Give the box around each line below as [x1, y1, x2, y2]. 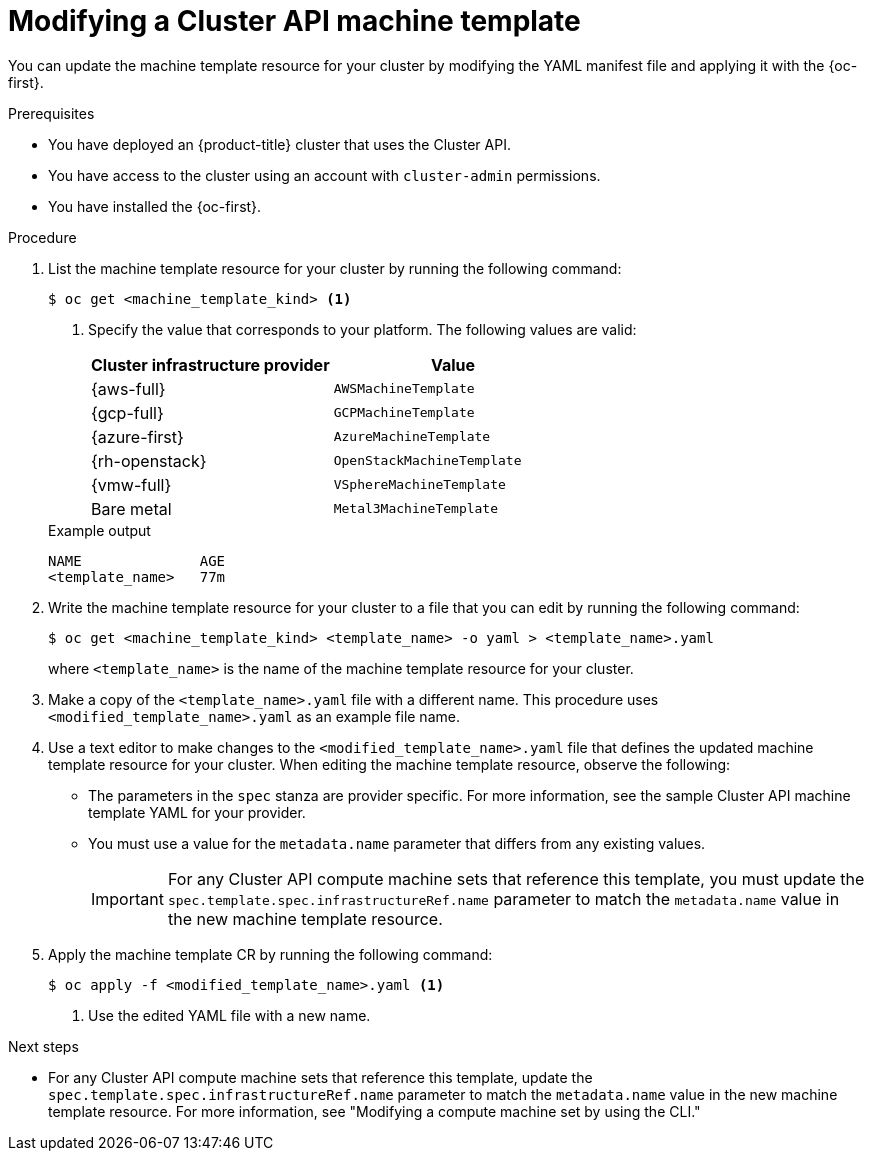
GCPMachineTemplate [333, 405, 475, 421]
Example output [48, 521, 151, 539]
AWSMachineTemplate [333, 381, 475, 397]
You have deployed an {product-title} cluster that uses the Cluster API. [48, 135, 511, 153]
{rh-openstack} [91, 450, 207, 471]
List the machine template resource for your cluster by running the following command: [48, 259, 622, 277]
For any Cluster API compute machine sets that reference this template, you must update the [167, 868, 865, 889]
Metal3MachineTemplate [333, 501, 499, 517]
